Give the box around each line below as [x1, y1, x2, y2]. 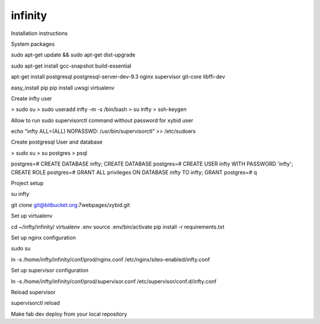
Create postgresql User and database [11, 138, 103, 145]
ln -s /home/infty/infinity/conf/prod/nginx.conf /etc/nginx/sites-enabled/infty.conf [11, 256, 210, 263]
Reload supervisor [11, 288, 56, 296]
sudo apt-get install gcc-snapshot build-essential [11, 62, 132, 69]
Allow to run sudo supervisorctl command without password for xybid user [11, 116, 194, 124]
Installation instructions [11, 30, 68, 37]
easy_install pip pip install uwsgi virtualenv [11, 84, 115, 91]
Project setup [11, 180, 44, 187]
